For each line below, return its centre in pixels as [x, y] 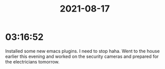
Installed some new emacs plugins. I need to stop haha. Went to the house [82, 51]
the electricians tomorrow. [32, 61]
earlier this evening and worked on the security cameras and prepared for [82, 56]
